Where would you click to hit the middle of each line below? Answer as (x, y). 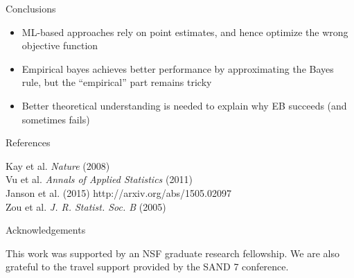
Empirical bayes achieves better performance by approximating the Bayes (178, 68)
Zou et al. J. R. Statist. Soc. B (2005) (86, 206)
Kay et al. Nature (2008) (58, 165)
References (28, 142)
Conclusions (31, 8)
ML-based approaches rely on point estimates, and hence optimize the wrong (185, 32)
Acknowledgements (46, 230)
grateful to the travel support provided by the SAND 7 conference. (147, 267)
